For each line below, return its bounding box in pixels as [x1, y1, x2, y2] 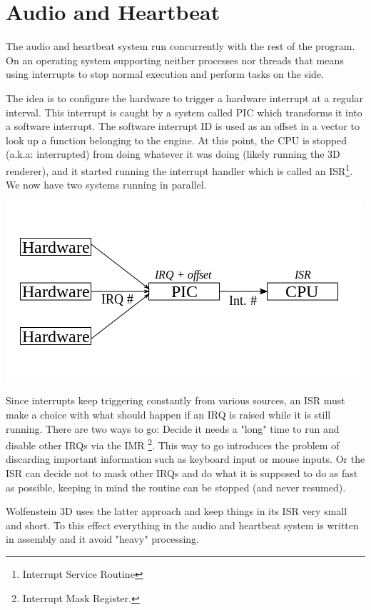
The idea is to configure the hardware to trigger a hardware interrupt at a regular [6, 90, 364, 105]
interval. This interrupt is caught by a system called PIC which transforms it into [6, 104, 362, 119]
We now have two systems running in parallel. [6, 177, 207, 192]
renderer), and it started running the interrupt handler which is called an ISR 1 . [6, 161, 353, 178]
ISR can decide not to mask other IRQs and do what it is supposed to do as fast [6, 465, 358, 480]
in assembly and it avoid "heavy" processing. [6, 531, 199, 546]
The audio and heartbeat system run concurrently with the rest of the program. [6, 39, 355, 54]
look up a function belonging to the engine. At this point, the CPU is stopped [6, 132, 347, 147]
